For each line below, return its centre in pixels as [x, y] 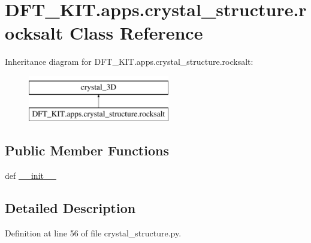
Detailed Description [70, 208]
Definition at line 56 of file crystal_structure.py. [93, 233]
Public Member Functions [87, 150]
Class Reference [136, 33]
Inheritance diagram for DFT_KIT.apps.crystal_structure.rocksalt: [129, 61]
